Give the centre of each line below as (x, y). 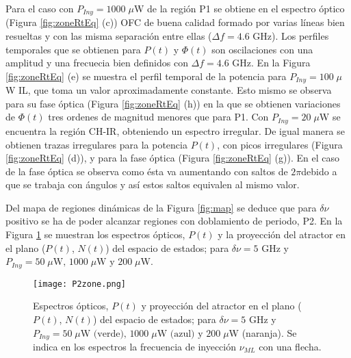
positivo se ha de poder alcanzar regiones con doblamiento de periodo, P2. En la (174, 221)
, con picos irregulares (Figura (280, 144)
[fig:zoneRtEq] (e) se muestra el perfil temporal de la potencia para (146, 76)
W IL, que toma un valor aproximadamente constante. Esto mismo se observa (169, 90)
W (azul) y (180, 334)
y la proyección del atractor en (282, 234)
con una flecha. (290, 347)
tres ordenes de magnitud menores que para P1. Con (158, 117)
